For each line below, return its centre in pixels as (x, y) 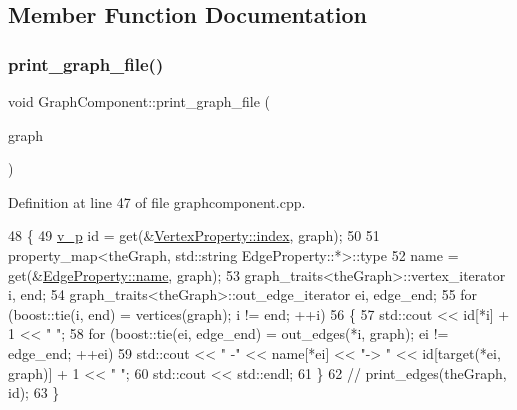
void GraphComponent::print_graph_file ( (139, 101)
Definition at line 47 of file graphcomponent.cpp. (157, 201)
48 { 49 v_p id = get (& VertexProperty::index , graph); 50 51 (194, 235)
